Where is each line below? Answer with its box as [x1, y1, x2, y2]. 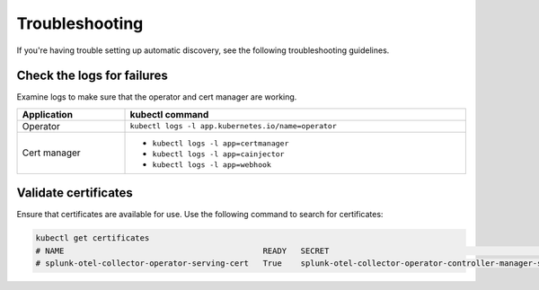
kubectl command [129, 108, 209, 120]
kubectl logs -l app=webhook [152, 160, 271, 170]
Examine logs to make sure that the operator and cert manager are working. [16, 92, 297, 102]
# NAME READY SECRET [35, 245, 330, 256]
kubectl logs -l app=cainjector [152, 149, 285, 159]
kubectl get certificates [35, 233, 150, 243]
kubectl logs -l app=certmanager [152, 138, 289, 148]
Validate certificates [16, 185, 134, 201]
